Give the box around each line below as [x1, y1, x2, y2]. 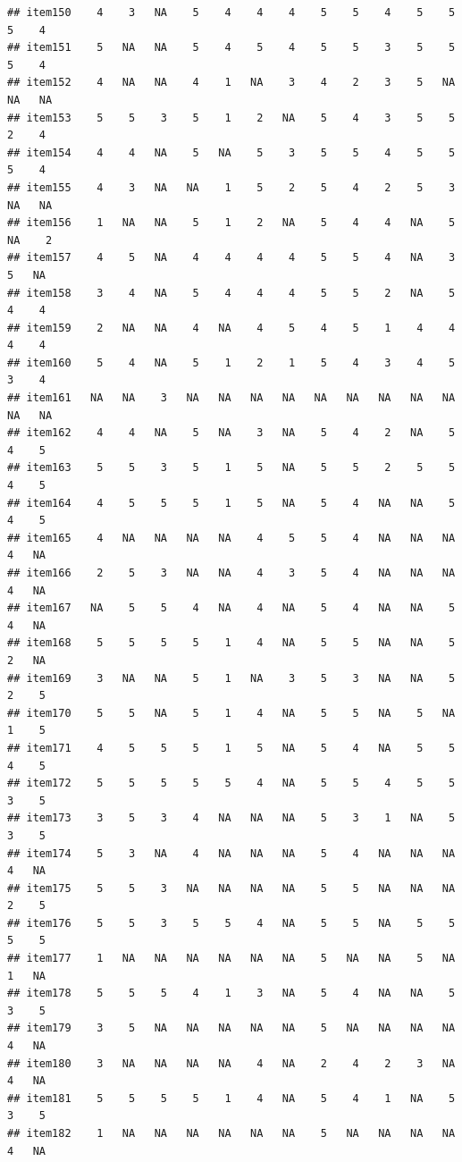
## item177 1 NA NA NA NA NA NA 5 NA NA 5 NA [7, 952, 456, 965]
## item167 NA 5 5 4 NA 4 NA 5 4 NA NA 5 [7, 602, 456, 615]
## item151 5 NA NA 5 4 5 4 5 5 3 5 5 [7, 41, 456, 55]
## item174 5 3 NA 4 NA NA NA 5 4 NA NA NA [7, 846, 456, 860]
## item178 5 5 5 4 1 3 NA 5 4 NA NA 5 [7, 987, 456, 1000]
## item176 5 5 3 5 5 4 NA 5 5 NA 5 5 [7, 916, 456, 930]
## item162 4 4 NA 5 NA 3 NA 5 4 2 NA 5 [7, 426, 456, 440]
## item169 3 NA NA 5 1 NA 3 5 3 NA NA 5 [7, 671, 456, 685]
